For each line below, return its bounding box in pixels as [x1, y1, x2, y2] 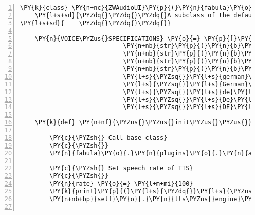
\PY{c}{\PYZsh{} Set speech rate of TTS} [49, 165, 193, 172]
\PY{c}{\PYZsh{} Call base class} [49, 134, 168, 141]
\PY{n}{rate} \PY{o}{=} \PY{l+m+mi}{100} [49, 180, 193, 188]
